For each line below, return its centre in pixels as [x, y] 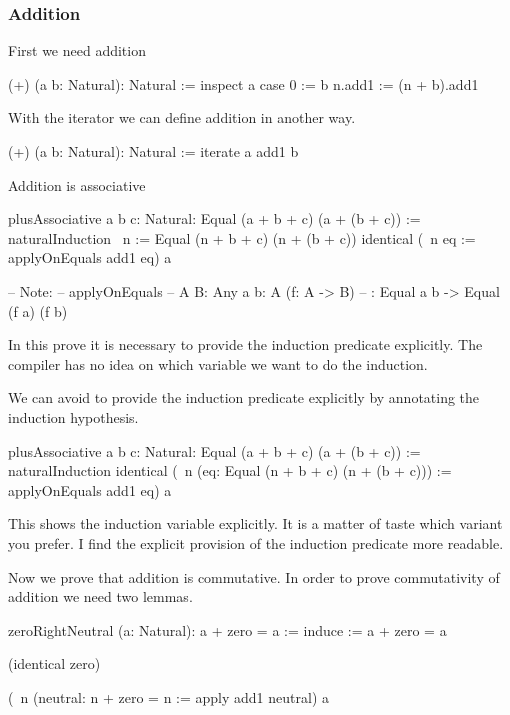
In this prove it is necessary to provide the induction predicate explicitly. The [245, 344]
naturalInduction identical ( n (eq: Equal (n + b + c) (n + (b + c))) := [230, 470]
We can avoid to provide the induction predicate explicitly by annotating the [244, 397]
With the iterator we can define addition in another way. [182, 117]
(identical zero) [54, 663]
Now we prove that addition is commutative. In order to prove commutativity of [254, 576]
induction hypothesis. [73, 416]
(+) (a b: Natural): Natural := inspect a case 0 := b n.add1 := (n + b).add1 [243, 83]
